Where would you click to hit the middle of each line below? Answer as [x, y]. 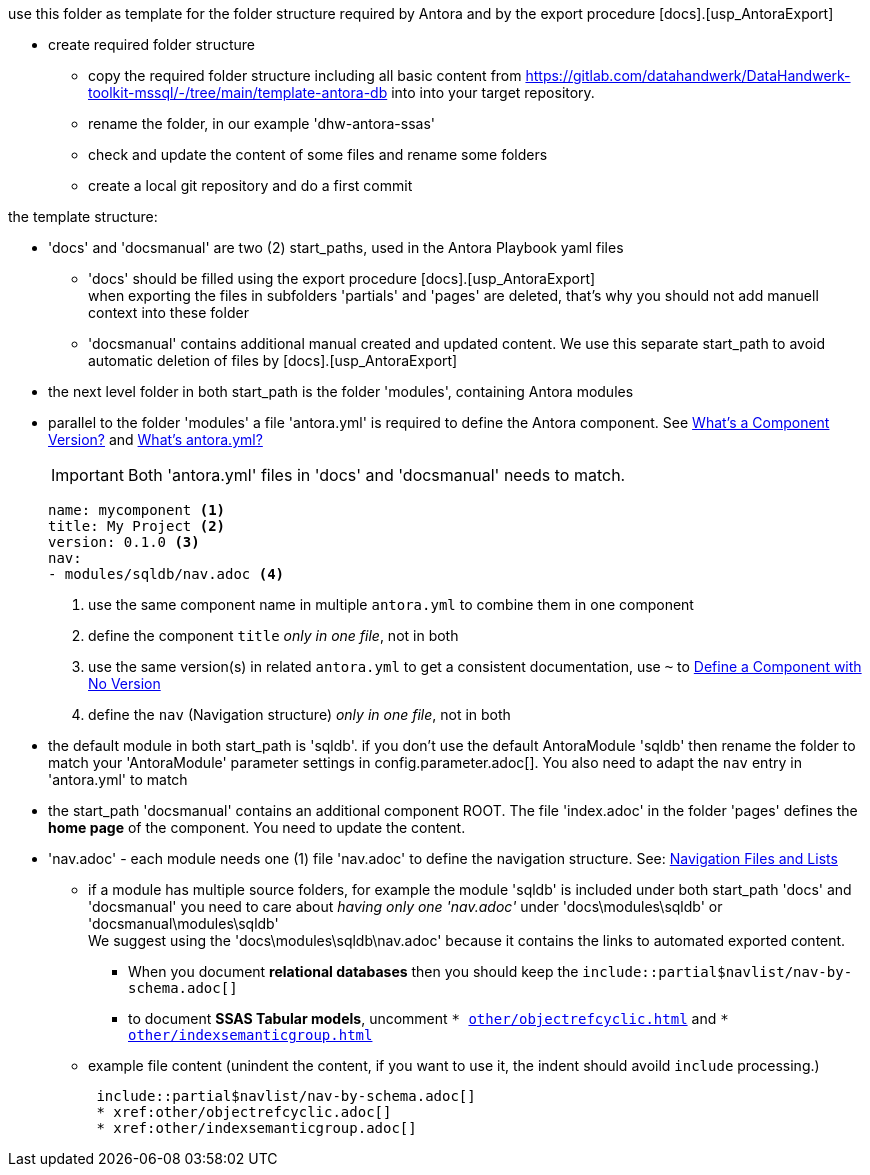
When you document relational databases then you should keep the [353, 971]
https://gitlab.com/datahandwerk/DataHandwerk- [688, 75]
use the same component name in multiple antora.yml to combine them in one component [391, 604]
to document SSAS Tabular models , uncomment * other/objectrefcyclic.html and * [428, 1018]
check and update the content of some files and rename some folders [318, 154]
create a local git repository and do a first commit [250, 185]
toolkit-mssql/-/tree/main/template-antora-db [238, 92]
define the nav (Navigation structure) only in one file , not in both [299, 714]
